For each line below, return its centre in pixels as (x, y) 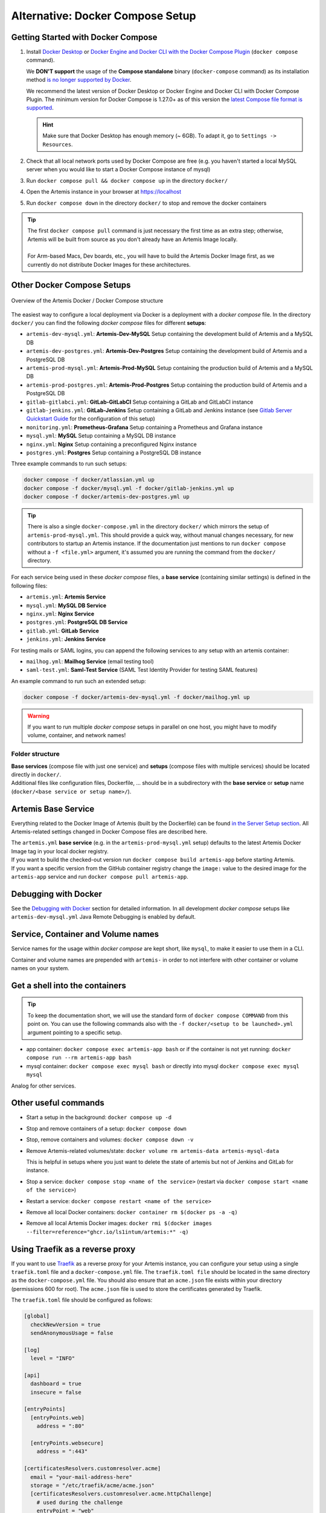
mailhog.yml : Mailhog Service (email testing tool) (90, 661)
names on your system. (40, 968)
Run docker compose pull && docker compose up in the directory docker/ (127, 180)
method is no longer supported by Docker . (79, 80)
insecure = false (56, 1392)
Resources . (58, 144)
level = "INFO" (53, 1358)
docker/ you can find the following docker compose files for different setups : (109, 323)
